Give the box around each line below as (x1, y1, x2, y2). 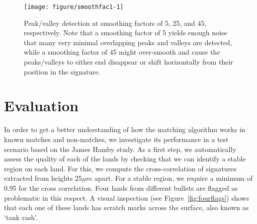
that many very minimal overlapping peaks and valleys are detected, (24, 37, 232, 47)
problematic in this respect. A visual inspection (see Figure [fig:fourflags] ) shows (4, 192, 249, 203)
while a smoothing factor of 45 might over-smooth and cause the (24, 47, 220, 57)
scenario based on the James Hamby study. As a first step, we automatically (4, 144, 237, 154)
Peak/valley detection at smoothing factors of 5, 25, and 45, (24, 17, 207, 28)
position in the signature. (24, 66, 100, 76)
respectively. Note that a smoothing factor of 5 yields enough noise (24, 27, 227, 38)
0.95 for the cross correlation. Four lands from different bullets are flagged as (4, 182, 238, 193)
